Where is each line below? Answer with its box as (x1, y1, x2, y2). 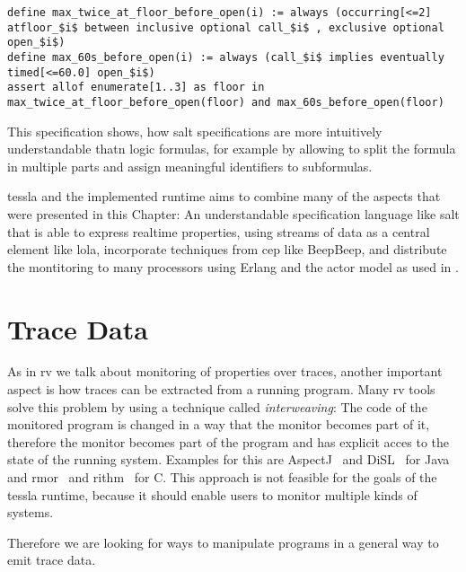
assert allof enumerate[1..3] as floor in (7, 81, 265, 94)
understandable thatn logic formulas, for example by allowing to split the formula (7, 139, 456, 158)
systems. (7, 503, 54, 522)
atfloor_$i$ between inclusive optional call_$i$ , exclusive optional (7, 21, 444, 34)
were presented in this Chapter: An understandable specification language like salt (7, 204, 460, 223)
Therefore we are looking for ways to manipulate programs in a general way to (7, 532, 439, 551)
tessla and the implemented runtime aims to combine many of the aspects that (7, 187, 441, 206)
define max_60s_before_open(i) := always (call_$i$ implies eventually (7, 50, 444, 64)
